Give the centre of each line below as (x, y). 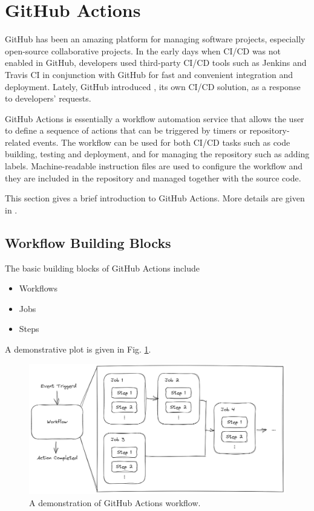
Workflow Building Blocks (88, 242)
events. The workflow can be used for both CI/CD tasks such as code (162, 142)
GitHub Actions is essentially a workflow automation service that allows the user (155, 118)
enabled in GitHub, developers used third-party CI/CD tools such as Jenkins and (156, 63)
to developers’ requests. (48, 98)
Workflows (38, 288)
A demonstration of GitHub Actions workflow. (115, 502)
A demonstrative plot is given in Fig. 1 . (78, 349)
